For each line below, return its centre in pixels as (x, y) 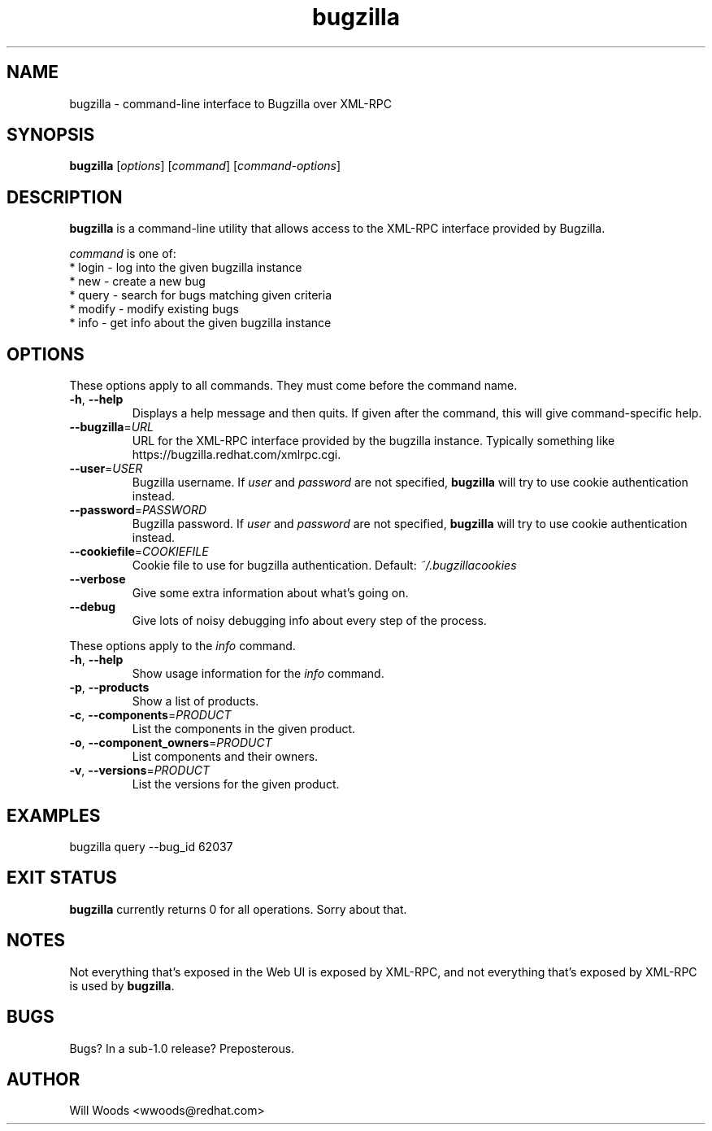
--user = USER (106, 469)
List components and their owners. (225, 757)
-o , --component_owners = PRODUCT (171, 743)
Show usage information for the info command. (258, 674)
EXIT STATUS (62, 878)
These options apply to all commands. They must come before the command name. (293, 386)
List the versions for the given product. (236, 784)
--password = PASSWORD (138, 510)
